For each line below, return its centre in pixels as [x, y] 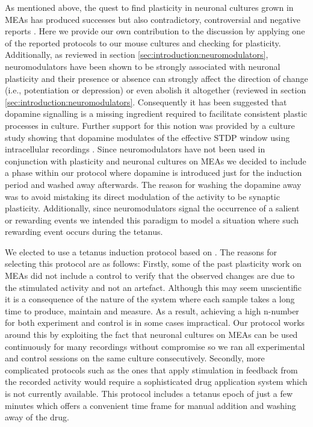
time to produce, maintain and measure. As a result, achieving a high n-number [152, 310]
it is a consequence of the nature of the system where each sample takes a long [150, 299]
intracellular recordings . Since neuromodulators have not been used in [135, 149]
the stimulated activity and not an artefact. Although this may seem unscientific [153, 287]
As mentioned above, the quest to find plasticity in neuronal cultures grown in [149, 7]
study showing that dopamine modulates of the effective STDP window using [147, 137]
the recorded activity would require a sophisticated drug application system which [156, 382]
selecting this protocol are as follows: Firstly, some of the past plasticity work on [153, 263]
